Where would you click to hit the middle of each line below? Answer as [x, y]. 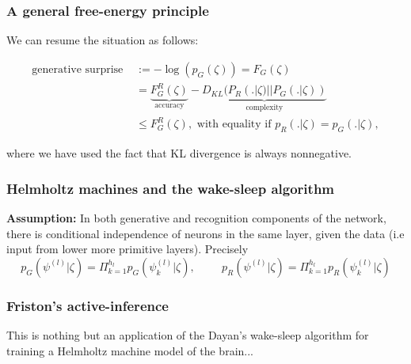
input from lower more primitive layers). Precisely [127, 249]
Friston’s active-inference [88, 305]
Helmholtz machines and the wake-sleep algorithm [171, 188]
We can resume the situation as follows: [103, 40]
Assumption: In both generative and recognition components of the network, [196, 217]
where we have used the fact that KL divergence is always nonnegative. [179, 153]
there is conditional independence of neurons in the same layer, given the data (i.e [205, 233]
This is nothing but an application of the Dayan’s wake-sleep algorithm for [188, 334]
